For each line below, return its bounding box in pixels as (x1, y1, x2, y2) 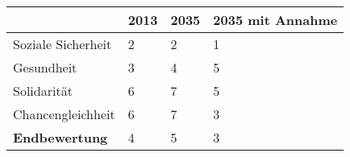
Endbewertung (13, 128, 108, 147)
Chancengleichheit (13, 105, 115, 123)
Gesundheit (13, 58, 77, 76)
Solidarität (13, 81, 73, 100)
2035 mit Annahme (213, 10, 338, 29)
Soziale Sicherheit (13, 35, 112, 53)
